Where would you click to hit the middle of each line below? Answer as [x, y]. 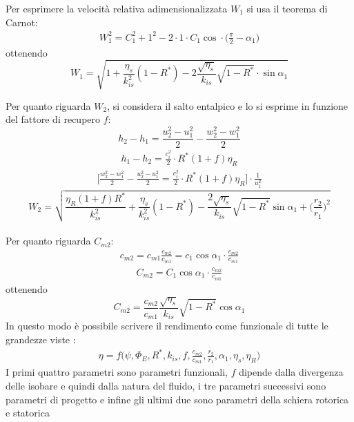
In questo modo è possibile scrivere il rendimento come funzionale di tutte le [167, 326]
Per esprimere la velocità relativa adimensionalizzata [117, 8]
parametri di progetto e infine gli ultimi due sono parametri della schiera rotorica [177, 399]
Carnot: [22, 22]
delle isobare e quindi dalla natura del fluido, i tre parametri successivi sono [166, 386]
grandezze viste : [41, 339]
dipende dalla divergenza [291, 372]
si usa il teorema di [287, 8]
